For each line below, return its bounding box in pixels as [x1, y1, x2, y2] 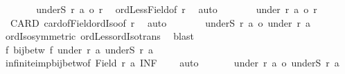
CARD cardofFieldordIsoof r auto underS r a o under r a [10, 15, 311, 29]
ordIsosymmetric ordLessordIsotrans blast [5, 29, 194, 43]
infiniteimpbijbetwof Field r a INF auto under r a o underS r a [5, 56, 339, 70]
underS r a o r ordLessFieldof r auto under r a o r [36, 2, 317, 16]
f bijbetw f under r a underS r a [5, 42, 153, 56]
